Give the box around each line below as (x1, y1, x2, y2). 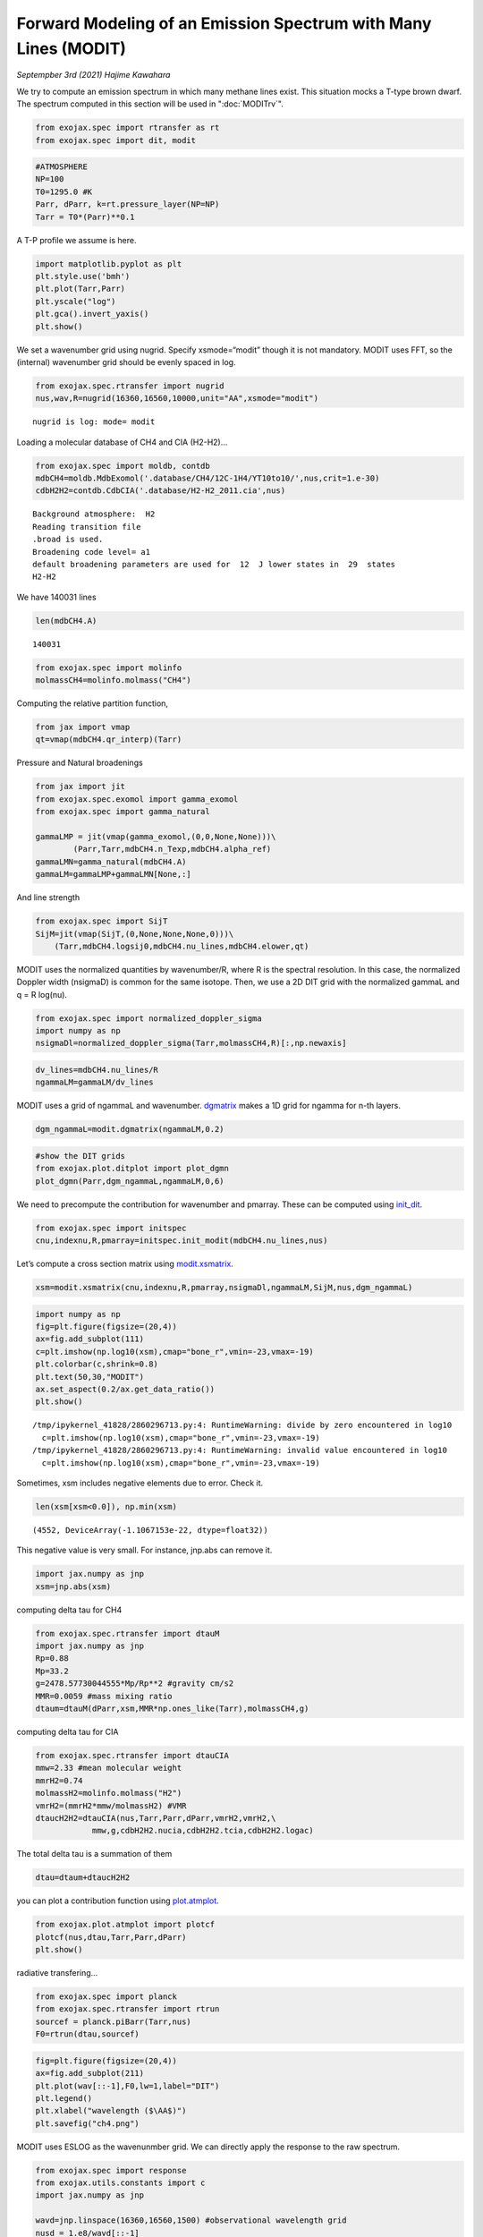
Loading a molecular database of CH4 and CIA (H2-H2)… (16, 437, 228, 447)
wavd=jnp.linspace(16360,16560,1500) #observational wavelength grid (35, 2216, 347, 2225)
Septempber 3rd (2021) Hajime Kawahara (16, 70, 171, 81)
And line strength (16, 892, 80, 903)
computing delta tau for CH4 (16, 1604, 123, 1615)
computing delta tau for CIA (16, 1726, 119, 1737)
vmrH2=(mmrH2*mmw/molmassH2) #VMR (35, 1800, 187, 1811)
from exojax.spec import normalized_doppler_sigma (35, 1013, 263, 1024)
